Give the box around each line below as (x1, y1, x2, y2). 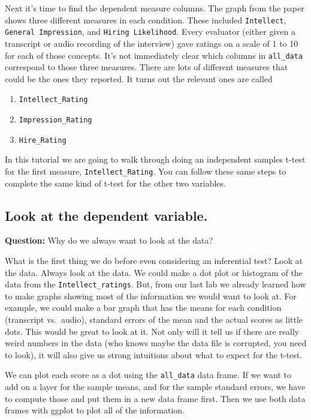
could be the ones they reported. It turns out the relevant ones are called (5, 72, 273, 85)
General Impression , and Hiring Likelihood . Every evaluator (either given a (5, 25, 296, 38)
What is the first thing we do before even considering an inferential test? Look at (5, 254, 303, 266)
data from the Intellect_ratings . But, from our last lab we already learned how (5, 278, 306, 290)
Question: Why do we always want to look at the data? (5, 234, 213, 247)
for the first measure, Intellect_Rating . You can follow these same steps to (5, 164, 286, 177)
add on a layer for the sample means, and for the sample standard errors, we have (5, 380, 306, 393)
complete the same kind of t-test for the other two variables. (5, 176, 226, 189)
